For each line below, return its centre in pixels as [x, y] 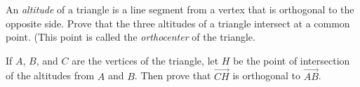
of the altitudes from [50, 75]
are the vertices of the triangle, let [145, 60]
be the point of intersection [292, 60]
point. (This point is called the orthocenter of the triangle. [131, 37]
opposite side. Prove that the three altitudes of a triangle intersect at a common [178, 23]
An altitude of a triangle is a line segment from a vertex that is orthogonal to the [180, 9]
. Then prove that [173, 75]
